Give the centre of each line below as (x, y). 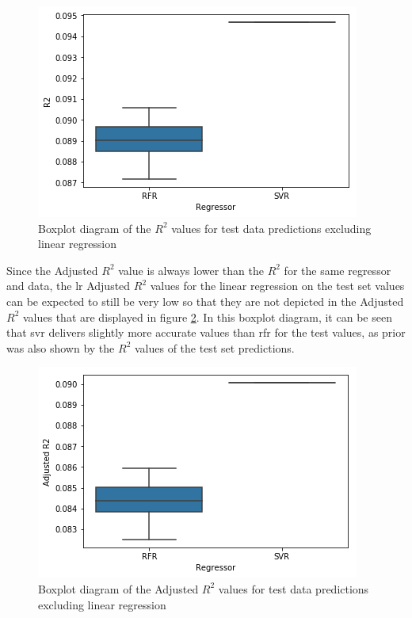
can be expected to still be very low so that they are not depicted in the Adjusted (205, 301)
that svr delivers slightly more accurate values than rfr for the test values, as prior (206, 332)
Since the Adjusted (52, 270)
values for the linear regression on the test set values (277, 286)
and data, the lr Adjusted (69, 286)
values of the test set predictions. (214, 347)
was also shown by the (61, 347)
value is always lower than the (191, 270)
